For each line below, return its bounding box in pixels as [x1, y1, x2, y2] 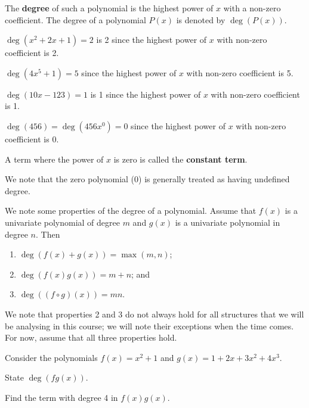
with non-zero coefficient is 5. [186, 66, 293, 79]
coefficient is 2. [5, 46, 59, 59]
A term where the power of [5, 152, 104, 165]
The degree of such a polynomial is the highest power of [5, 2, 214, 14]
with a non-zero [223, 2, 281, 14]
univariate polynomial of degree [5, 216, 120, 228]
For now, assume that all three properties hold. [5, 331, 177, 344]
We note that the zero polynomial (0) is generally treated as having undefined [5, 173, 290, 185]
